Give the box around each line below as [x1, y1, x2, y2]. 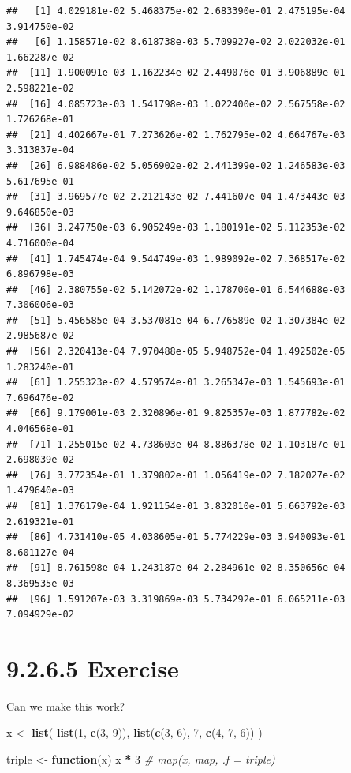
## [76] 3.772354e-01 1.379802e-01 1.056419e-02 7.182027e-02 [6, 469, 345, 481]
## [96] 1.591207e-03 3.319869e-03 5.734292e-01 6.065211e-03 [6, 593, 345, 605]
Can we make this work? [6, 697, 125, 714]
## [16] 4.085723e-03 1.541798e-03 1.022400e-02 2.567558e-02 [6, 98, 345, 110]
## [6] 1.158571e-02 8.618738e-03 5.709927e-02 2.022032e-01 [6, 36, 345, 48]
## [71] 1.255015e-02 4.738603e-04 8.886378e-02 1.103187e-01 [6, 438, 345, 450]
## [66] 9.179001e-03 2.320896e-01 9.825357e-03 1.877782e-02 [6, 407, 345, 419]
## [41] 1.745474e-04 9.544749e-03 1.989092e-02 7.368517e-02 [6, 253, 345, 265]
